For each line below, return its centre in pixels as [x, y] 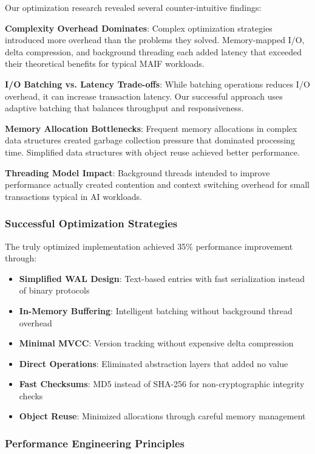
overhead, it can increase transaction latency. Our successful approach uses [144, 96]
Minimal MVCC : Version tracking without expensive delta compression [156, 343]
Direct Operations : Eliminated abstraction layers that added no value [154, 363]
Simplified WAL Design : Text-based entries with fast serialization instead [162, 278]
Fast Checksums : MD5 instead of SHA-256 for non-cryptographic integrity [162, 384]
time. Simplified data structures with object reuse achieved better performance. [152, 152]
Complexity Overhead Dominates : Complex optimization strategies [139, 28]
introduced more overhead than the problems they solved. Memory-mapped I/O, [155, 40]
